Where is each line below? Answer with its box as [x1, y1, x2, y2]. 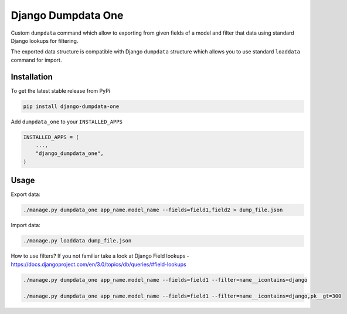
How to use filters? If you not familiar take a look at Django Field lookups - [11, 252, 190, 259]
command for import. [11, 56, 62, 63]
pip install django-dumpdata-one [23, 103, 120, 110]
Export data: [11, 191, 41, 198]
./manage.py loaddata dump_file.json [23, 238, 132, 244]
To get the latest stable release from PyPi [11, 87, 111, 94]
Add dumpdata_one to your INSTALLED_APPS [11, 118, 123, 125]
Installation [11, 72, 53, 82]
